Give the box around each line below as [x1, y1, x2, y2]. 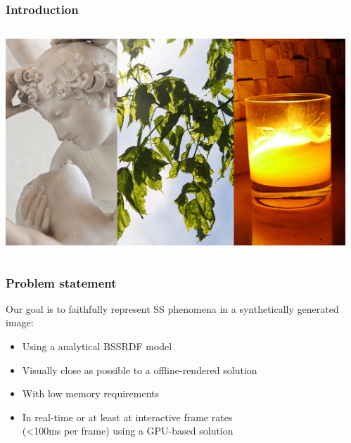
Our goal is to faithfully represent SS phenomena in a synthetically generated [6, 301, 339, 316]
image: [6, 315, 34, 330]
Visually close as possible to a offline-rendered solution [22, 362, 257, 377]
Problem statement [6, 274, 117, 291]
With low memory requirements [22, 386, 160, 401]
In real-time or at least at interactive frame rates [22, 409, 233, 424]
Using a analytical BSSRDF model [22, 339, 172, 354]
